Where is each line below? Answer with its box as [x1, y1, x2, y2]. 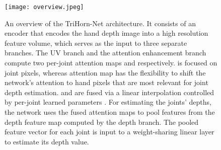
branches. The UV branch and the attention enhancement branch [5, 47, 206, 58]
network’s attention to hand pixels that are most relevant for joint [5, 77, 208, 88]
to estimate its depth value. [5, 136, 89, 146]
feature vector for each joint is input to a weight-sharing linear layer [5, 126, 214, 137]
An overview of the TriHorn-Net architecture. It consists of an [5, 18, 196, 28]
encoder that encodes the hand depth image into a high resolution [5, 28, 208, 38]
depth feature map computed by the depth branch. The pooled [5, 116, 199, 127]
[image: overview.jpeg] [5, 4, 84, 11]
